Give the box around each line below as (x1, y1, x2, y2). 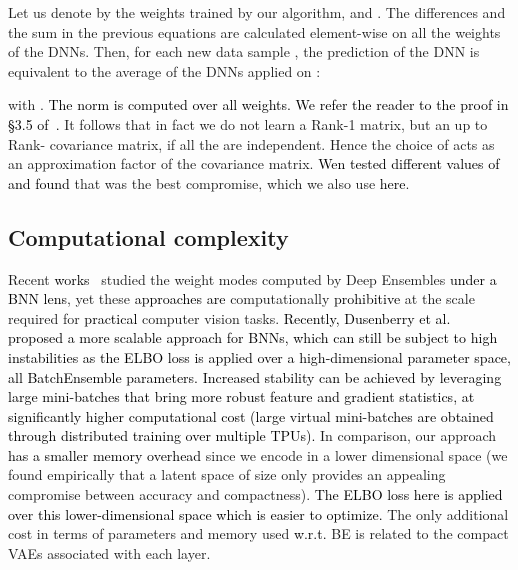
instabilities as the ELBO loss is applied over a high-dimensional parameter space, (8, 346, 511, 367)
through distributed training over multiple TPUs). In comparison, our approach (8, 425, 497, 446)
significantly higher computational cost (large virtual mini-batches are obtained (8, 405, 494, 426)
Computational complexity (8, 221, 289, 252)
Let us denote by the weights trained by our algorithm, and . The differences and (8, 2, 506, 22)
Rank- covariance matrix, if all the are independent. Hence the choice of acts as (8, 133, 495, 154)
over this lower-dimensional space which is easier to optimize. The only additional (8, 503, 509, 524)
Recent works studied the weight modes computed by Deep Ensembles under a (8, 268, 497, 289)
